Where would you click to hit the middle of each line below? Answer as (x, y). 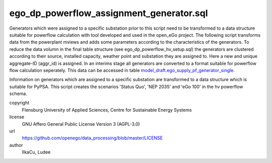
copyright (19, 103)
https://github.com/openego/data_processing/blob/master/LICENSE (92, 138)
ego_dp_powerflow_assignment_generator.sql (109, 13)
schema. (18, 94)
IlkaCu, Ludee (36, 152)
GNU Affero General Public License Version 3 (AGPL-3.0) (81, 124)
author (16, 145)
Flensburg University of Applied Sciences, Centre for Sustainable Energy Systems (107, 110)
